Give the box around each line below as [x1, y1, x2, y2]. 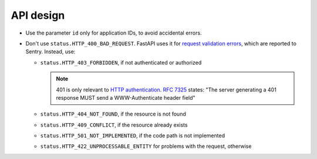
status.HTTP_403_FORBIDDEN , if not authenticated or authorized [40, 59, 202, 66]
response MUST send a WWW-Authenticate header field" [56, 94, 196, 101]
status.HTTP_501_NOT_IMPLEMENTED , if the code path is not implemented [40, 132, 225, 139]
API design [11, 9, 65, 22]
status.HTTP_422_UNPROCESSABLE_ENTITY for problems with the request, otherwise [40, 143, 252, 150]
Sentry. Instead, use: [25, 48, 76, 55]
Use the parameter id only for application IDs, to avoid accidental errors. [25, 29, 202, 36]
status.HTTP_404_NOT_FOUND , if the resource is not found [40, 110, 186, 117]
